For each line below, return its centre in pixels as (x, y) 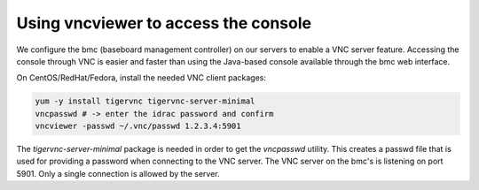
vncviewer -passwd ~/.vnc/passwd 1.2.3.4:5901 (138, 126)
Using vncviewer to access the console (164, 23)
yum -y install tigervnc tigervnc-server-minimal (145, 101)
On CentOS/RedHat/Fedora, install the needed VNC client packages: (141, 78)
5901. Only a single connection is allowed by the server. (118, 173)
